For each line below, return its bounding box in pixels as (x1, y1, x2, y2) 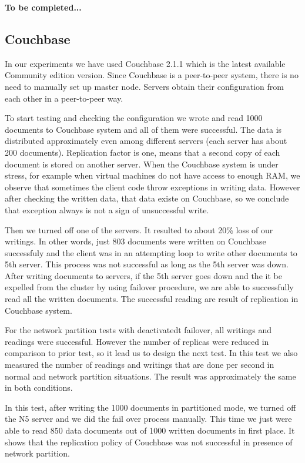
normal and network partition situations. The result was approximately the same (5, 370, 296, 382)
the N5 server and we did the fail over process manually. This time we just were (5, 412, 292, 425)
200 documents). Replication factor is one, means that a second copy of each (5, 146, 280, 158)
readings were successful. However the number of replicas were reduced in (5, 335, 269, 347)
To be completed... (5, 1, 82, 13)
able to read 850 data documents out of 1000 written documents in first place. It (5, 424, 295, 437)
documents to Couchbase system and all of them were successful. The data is (5, 123, 282, 135)
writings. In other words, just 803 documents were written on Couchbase (5, 235, 266, 247)
